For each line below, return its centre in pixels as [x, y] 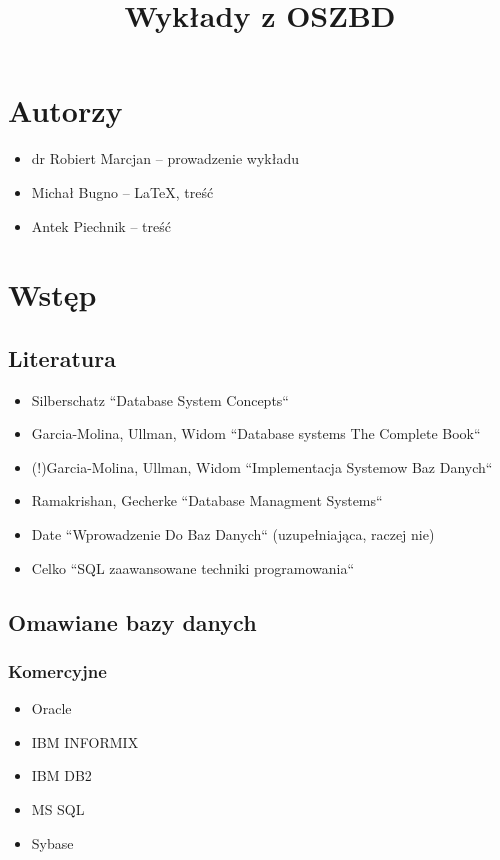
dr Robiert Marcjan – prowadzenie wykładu [165, 158]
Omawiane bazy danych [132, 621]
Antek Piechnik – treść [101, 225]
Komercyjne [57, 670]
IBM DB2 [61, 775]
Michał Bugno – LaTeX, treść [122, 191]
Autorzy [65, 110]
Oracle [51, 708]
